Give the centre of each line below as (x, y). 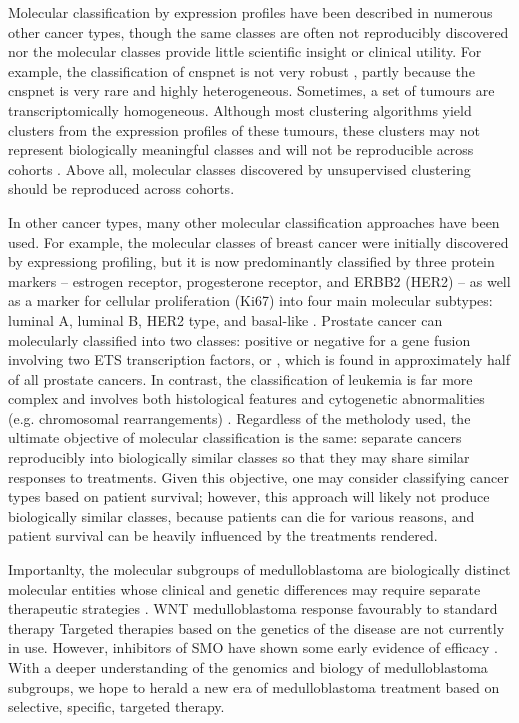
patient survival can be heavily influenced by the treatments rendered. (223, 535)
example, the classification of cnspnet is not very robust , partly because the (241, 70)
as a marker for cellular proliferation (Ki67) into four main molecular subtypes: (250, 300)
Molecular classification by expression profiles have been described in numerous (250, 12)
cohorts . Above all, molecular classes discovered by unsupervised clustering (239, 168)
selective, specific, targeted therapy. (116, 706)
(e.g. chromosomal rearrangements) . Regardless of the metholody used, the (239, 417)
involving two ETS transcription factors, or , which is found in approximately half (259, 359)
